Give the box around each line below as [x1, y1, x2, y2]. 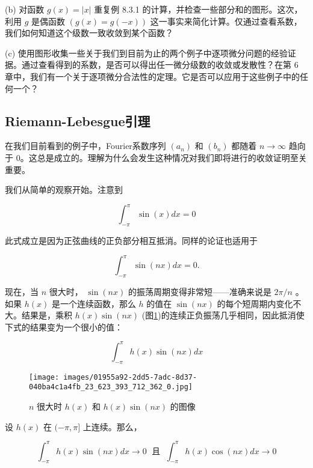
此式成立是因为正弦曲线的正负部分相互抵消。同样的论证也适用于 [5, 234, 258, 247]
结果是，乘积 [21, 309, 72, 321]
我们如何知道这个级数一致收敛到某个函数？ [5, 26, 173, 39]
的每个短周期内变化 [217, 297, 293, 309]
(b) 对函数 [5, 3, 45, 15]
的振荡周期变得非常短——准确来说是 [128, 285, 271, 297]
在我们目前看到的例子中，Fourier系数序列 [5, 139, 166, 152]
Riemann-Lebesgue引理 [5, 111, 150, 130]
